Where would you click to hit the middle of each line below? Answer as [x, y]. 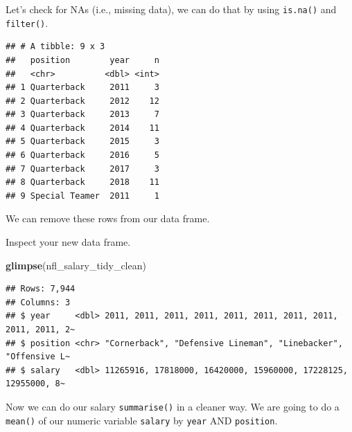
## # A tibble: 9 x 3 [55, 47]
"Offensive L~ [38, 357]
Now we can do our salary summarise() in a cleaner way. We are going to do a [173, 406]
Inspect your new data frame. [68, 242]
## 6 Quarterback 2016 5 [82, 155]
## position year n [82, 60]
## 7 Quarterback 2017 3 [82, 169]
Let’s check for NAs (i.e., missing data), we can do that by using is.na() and [171, 9]
